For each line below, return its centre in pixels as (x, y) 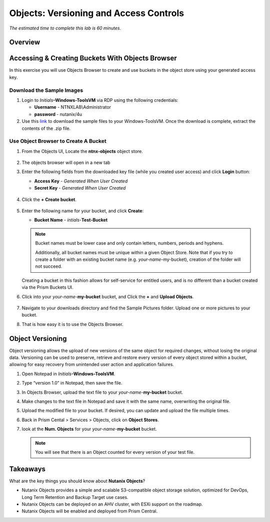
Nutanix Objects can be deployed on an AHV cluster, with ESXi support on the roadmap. (112, 504)
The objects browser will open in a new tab (66, 162)
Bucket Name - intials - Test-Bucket (71, 220)
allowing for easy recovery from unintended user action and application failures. (92, 365)
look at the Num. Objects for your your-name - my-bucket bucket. (89, 429)
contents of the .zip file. (46, 128)
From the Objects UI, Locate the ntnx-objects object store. (82, 151)
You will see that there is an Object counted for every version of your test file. (115, 452)
